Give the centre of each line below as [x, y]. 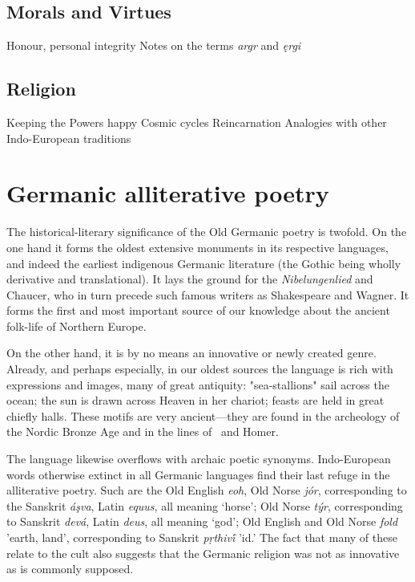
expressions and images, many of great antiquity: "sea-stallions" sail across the [198, 384]
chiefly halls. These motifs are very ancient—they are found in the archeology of [203, 415]
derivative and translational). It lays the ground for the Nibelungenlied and [190, 279]
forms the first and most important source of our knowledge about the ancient [198, 310]
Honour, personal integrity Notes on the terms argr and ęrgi [154, 45]
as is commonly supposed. [70, 569]
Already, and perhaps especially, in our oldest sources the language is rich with [200, 369]
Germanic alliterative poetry [168, 193]
